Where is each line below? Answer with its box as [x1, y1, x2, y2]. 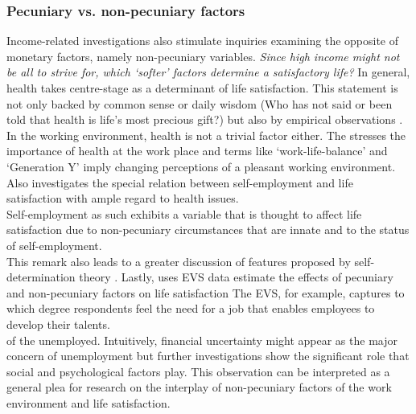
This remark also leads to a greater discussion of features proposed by [6, 252, 351, 269]
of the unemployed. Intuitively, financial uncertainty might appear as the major [6, 331, 397, 348]
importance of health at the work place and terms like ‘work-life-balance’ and [6, 142, 388, 159]
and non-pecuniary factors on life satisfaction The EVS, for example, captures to [6, 284, 405, 301]
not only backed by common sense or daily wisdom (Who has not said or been [6, 95, 393, 112]
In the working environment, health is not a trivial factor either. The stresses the [6, 126, 406, 143]
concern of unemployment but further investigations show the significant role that [6, 347, 410, 364]
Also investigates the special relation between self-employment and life [6, 174, 353, 191]
